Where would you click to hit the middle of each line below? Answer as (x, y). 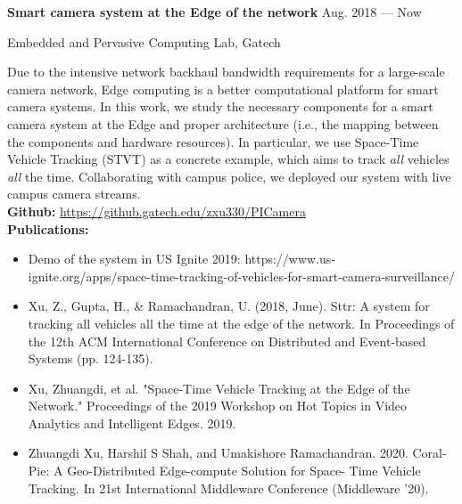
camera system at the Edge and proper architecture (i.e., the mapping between (223, 123)
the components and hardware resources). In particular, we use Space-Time (213, 141)
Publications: (48, 228)
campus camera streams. (74, 194)
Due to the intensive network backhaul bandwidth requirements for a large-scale (226, 72)
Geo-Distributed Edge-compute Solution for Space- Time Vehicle (244, 471)
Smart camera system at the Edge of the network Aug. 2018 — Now (214, 12)
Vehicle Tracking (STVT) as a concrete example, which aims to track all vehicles (228, 159)
